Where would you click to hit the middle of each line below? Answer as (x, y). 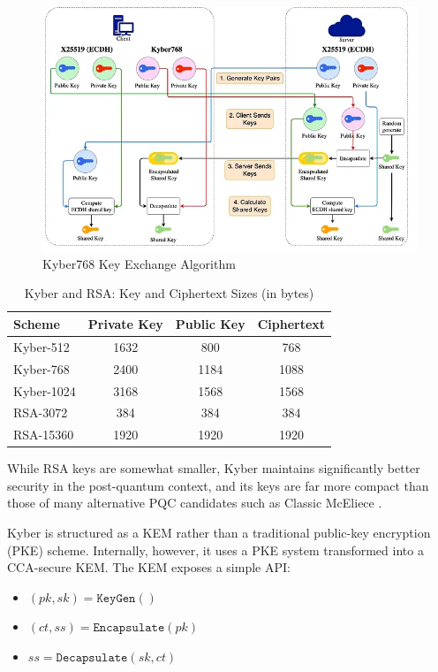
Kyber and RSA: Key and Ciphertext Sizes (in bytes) (169, 293)
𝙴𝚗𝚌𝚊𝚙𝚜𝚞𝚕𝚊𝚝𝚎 (129, 628)
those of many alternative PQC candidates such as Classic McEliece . (195, 503)
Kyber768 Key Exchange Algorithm (139, 263)
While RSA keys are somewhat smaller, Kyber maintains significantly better (214, 468)
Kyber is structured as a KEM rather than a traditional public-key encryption (219, 533)
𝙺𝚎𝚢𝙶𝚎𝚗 (116, 598)
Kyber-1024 (45, 390)
